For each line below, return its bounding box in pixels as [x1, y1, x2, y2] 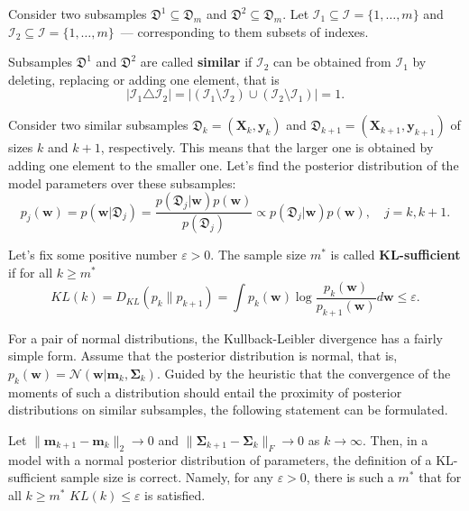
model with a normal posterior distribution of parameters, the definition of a [8, 450, 432, 469]
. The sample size [210, 245, 307, 264]
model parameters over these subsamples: [8, 173, 236, 192]
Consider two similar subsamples [8, 115, 189, 134]
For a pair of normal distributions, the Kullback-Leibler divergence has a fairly [8, 328, 444, 347]
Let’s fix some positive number [8, 245, 178, 264]
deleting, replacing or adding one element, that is [8, 69, 280, 88]
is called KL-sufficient [330, 245, 461, 264]
